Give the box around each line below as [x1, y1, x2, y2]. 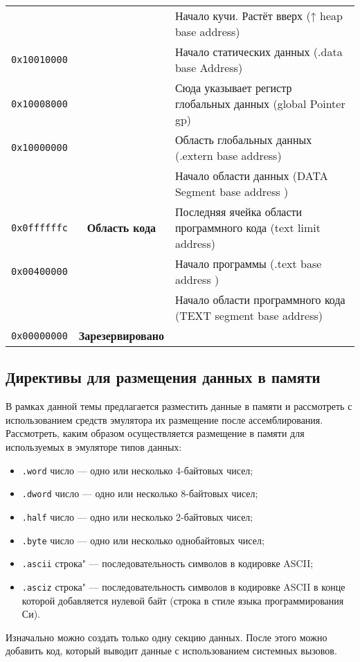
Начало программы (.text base [174, 256, 322, 271]
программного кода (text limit [174, 220, 321, 235]
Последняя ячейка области [174, 204, 303, 220]
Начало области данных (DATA [174, 168, 328, 184]
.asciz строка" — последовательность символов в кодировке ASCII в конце [21, 579, 345, 593]
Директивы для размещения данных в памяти [6, 366, 321, 388]
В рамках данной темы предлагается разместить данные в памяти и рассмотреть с [6, 399, 352, 413]
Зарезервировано [78, 328, 164, 343]
